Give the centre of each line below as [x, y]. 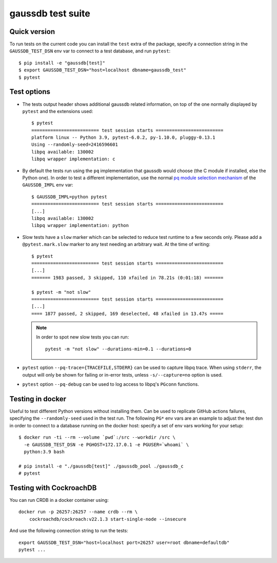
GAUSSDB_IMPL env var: [48, 185]
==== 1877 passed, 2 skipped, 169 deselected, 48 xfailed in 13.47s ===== [127, 314]
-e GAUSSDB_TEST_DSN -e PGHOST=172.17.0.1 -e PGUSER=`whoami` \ [106, 445]
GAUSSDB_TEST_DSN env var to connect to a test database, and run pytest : [90, 51]
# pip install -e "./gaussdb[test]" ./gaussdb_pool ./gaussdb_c [101, 466]
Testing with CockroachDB [53, 488]
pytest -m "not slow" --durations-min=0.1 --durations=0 [118, 349]
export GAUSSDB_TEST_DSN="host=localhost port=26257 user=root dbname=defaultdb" [124, 542]
